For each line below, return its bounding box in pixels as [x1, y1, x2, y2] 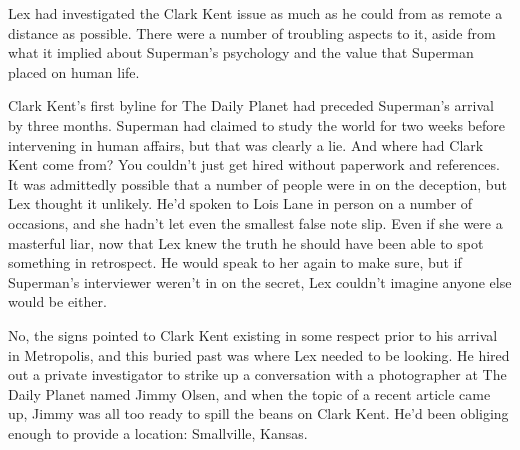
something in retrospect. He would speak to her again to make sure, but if [8, 252, 462, 273]
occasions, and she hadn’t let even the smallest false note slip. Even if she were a [8, 212, 503, 233]
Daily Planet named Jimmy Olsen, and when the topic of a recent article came [8, 383, 491, 404]
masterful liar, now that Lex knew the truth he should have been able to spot [8, 232, 484, 253]
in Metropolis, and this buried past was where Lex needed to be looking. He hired [8, 344, 510, 365]
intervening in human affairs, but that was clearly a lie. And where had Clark [8, 134, 484, 155]
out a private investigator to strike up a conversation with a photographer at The [8, 364, 507, 385]
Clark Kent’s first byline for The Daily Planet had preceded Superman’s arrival [8, 95, 494, 116]
